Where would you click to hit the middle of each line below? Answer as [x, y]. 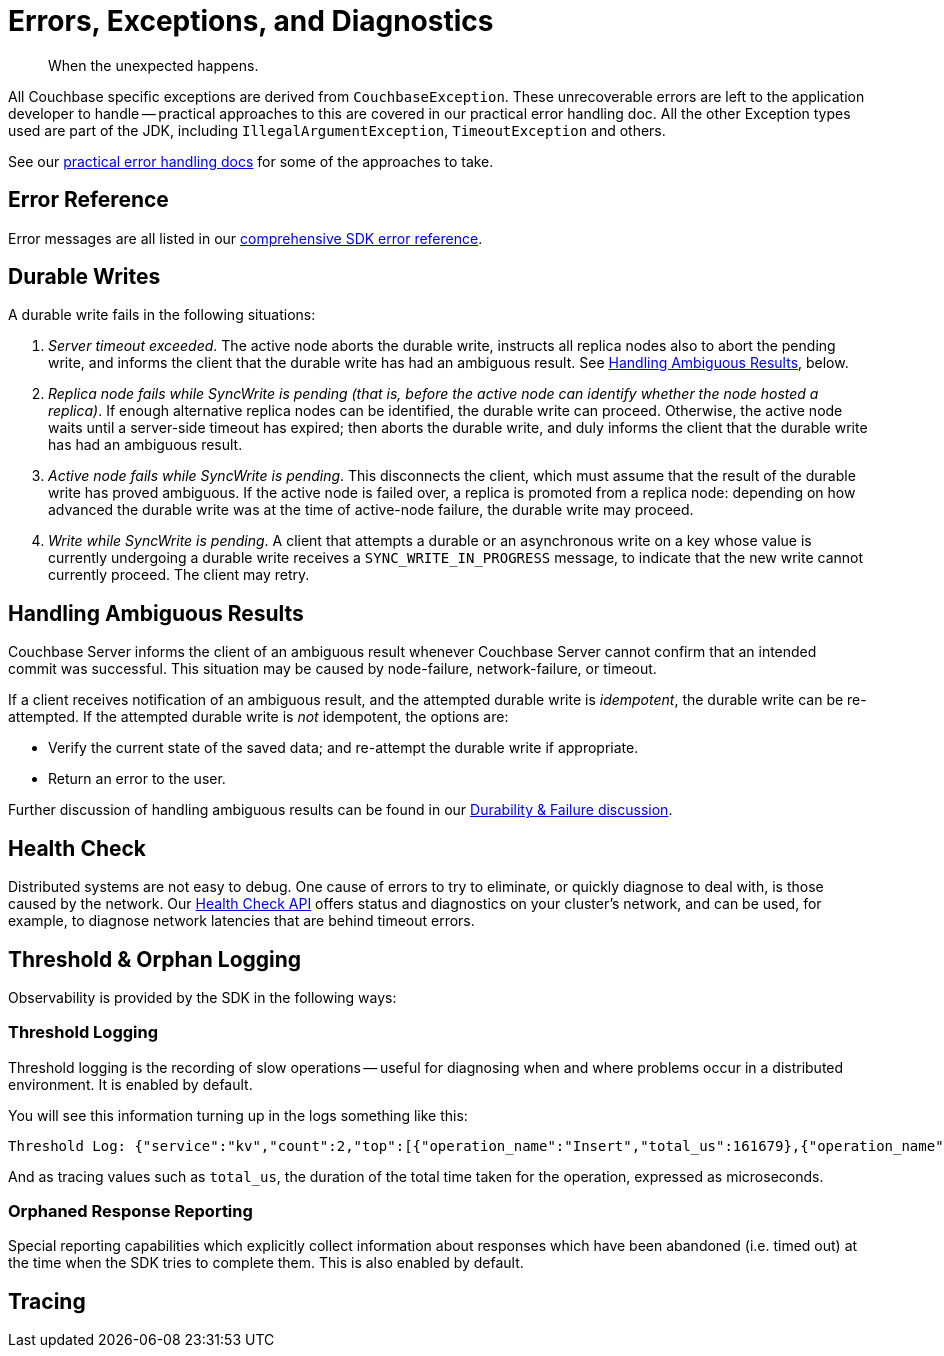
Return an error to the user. [137, 779]
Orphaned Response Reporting [130, 1211]
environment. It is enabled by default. [130, 1084]
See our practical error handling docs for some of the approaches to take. [251, 161]
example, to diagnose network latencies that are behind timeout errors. [241, 921]
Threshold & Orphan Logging [155, 959]
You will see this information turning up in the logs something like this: [238, 1115]
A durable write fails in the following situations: [162, 315]
